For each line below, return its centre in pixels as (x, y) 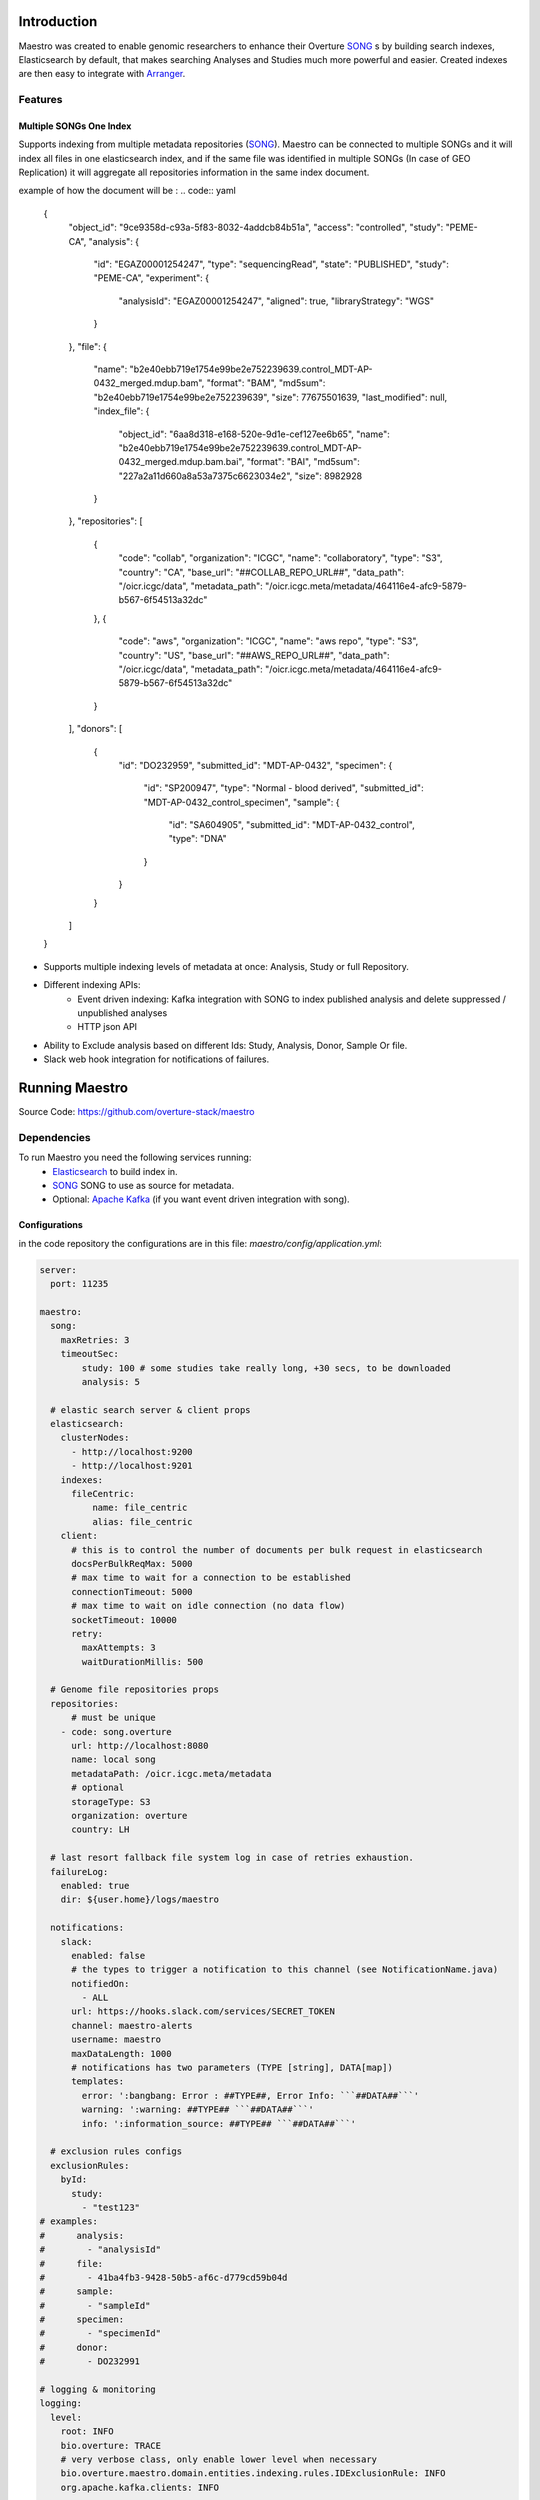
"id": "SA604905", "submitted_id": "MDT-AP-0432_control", (291, 825)
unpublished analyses (122, 1013)
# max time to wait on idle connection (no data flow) (208, 1606)
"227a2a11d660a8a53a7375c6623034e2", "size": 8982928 (240, 476)
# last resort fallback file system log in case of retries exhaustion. (232, 1858)
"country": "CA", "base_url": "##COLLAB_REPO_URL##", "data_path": (261, 572)
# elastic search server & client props (150, 1409)
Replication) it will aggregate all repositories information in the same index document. (194, 172)
